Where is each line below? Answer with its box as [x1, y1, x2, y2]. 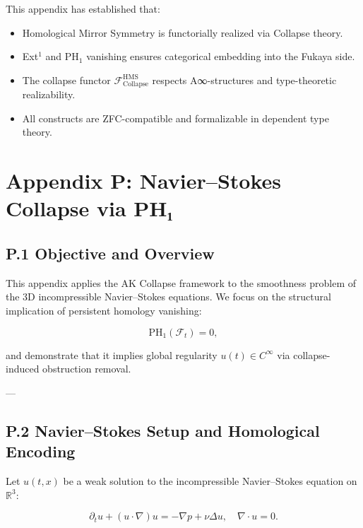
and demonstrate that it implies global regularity [6, 347, 218, 362]
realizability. [22, 87, 76, 102]
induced [6, 361, 40, 376]
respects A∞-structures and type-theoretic [152, 72, 337, 87]
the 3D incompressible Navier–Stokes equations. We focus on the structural [6, 289, 331, 304]
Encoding [6, 440, 76, 462]
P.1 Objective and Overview [6, 242, 215, 264]
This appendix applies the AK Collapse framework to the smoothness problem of [6, 275, 357, 290]
